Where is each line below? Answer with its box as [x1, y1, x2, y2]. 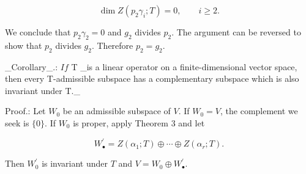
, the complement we [220, 104, 298, 117]
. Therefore [91, 38, 133, 51]
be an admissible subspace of [62, 104, 171, 117]
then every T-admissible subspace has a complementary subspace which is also [5, 72, 299, 85]
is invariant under [42, 157, 108, 170]
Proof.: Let [5, 104, 46, 117]
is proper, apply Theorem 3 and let [73, 116, 205, 129]
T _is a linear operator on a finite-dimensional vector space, [71, 60, 297, 73]
